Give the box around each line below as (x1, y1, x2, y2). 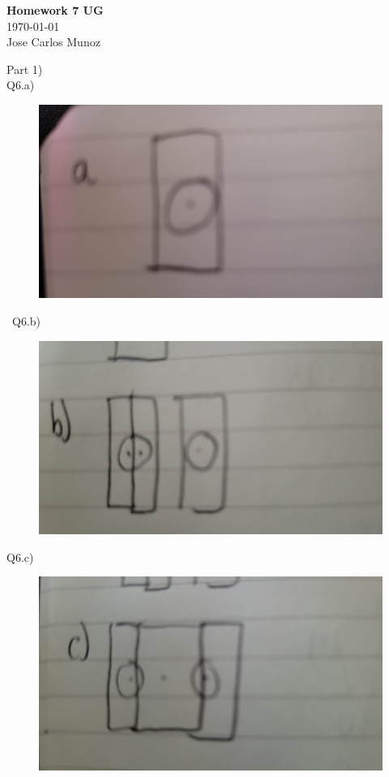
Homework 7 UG (6, 2, 104, 18)
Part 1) (6, 60, 43, 77)
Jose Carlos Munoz (6, 33, 100, 50)
